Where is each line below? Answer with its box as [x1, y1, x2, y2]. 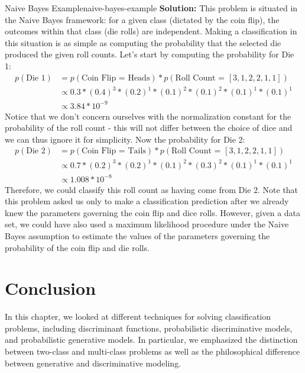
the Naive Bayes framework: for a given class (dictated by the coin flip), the [5, 13, 280, 25]
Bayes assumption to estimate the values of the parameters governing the [5, 229, 270, 242]
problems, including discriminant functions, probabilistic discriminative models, [5, 321, 293, 334]
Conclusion [5, 276, 96, 300]
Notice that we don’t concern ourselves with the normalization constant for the [5, 110, 291, 122]
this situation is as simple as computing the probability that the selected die [5, 36, 281, 49]
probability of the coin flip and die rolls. [5, 241, 150, 253]
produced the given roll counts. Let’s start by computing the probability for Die [5, 48, 294, 60]
